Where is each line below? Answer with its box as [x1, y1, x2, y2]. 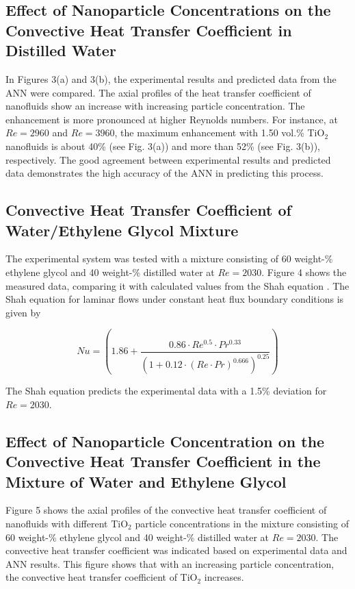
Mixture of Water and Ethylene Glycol [5, 471, 287, 492]
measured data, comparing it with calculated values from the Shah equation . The [5, 278, 350, 292]
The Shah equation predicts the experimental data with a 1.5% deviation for [5, 384, 327, 398]
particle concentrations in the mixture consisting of [135, 516, 350, 530]
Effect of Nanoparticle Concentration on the [5, 430, 325, 451]
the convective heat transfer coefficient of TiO [5, 570, 198, 584]
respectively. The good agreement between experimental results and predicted [5, 152, 331, 166]
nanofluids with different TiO [5, 516, 129, 530]
